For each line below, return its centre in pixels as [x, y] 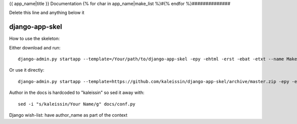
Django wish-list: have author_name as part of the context [68, 115]
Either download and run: [35, 47]
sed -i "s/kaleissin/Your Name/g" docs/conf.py [77, 104]
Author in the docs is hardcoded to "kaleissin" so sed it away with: [77, 93]
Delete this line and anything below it [47, 13]
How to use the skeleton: [35, 39]
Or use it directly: [27, 70]
